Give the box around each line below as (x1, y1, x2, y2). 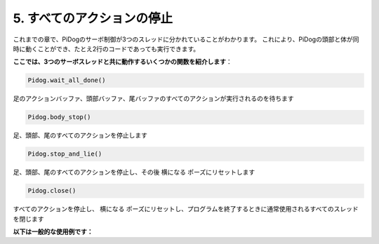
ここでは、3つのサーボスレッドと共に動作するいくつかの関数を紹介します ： (13, 57, 233, 66)
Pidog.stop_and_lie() (27, 150, 102, 158)
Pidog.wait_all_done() (27, 76, 106, 84)
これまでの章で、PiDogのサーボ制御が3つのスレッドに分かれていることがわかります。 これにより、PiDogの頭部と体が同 (13, 35, 359, 43)
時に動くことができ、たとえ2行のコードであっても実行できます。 (13, 44, 200, 53)
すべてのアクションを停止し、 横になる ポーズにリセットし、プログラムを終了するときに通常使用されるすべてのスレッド (13, 205, 359, 213)
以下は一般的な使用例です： (13, 227, 93, 236)
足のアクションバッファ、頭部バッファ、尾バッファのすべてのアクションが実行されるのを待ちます (13, 95, 294, 103)
